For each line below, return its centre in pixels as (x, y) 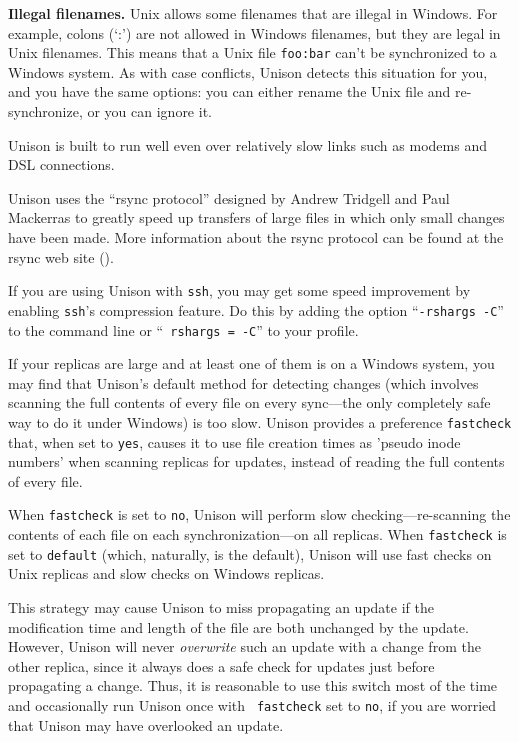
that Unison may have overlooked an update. (146, 724)
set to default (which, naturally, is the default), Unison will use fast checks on (250, 553)
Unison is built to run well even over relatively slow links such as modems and (247, 144)
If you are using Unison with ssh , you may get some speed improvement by (239, 290)
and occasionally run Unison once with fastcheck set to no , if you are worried (252, 704)
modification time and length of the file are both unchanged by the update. (238, 626)
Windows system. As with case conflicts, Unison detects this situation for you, (248, 71)
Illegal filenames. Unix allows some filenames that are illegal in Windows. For (253, 13)
